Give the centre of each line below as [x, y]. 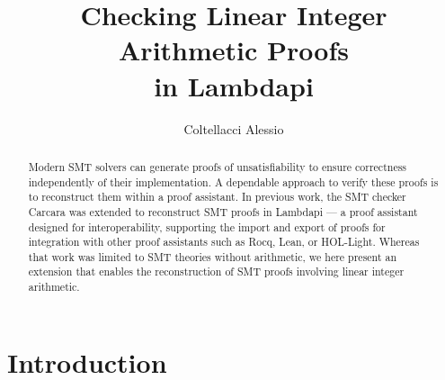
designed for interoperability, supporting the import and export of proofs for [207, 226]
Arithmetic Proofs [234, 50]
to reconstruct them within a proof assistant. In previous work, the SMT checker [217, 197]
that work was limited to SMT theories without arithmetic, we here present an [213, 256]
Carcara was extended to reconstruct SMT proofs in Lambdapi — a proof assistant [223, 211]
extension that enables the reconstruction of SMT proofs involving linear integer [216, 271]
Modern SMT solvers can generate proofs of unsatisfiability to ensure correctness [218, 166]
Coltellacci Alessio [234, 128]
